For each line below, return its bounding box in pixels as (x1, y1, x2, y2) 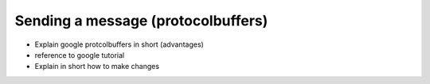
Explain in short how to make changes (34, 62, 159, 71)
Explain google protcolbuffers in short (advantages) (34, 40, 205, 49)
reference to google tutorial (34, 50, 125, 59)
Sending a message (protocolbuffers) (14, 12, 268, 29)
